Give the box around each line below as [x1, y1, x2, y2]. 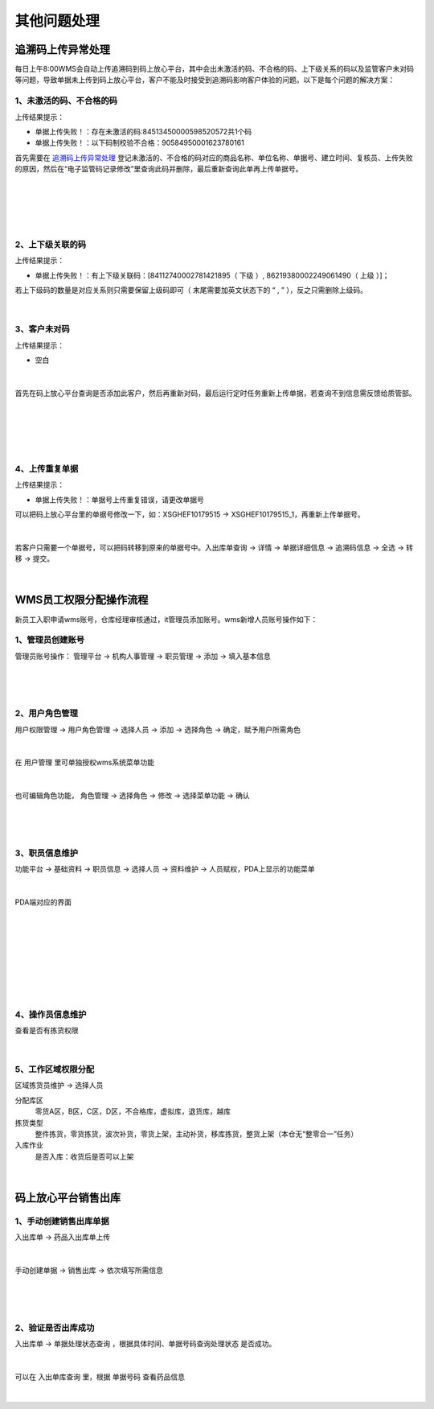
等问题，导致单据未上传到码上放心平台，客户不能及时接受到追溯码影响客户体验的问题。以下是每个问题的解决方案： [14, 75, 395, 84]
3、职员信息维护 [14, 847, 79, 859]
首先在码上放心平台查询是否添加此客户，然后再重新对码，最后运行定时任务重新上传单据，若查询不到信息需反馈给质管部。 [14, 388, 416, 398]
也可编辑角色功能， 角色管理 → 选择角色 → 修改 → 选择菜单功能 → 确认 [14, 791, 250, 801]
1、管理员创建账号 [14, 634, 84, 645]
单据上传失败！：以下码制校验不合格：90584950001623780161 [35, 138, 244, 148]
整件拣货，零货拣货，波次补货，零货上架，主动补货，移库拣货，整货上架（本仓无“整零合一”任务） [35, 1129, 358, 1139]
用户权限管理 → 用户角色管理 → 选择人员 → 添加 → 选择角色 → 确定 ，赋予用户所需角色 [14, 724, 301, 734]
